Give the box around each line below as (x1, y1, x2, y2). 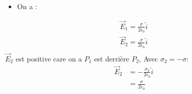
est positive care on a (15, 53, 82, 64)
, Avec (139, 53, 158, 64)
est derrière (94, 53, 130, 64)
